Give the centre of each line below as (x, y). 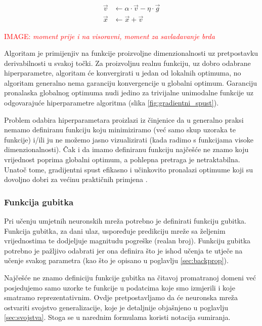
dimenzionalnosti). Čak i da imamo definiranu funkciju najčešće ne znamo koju (126, 149)
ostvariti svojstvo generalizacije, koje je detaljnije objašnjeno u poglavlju (116, 307)
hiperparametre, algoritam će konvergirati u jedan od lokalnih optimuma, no (123, 73)
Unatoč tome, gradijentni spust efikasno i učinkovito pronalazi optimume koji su (128, 169)
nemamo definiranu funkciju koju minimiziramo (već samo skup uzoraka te (120, 130)
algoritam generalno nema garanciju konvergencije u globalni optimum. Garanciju (131, 82)
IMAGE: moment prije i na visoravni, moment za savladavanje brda (110, 36)
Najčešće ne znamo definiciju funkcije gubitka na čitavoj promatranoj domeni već (130, 277)
